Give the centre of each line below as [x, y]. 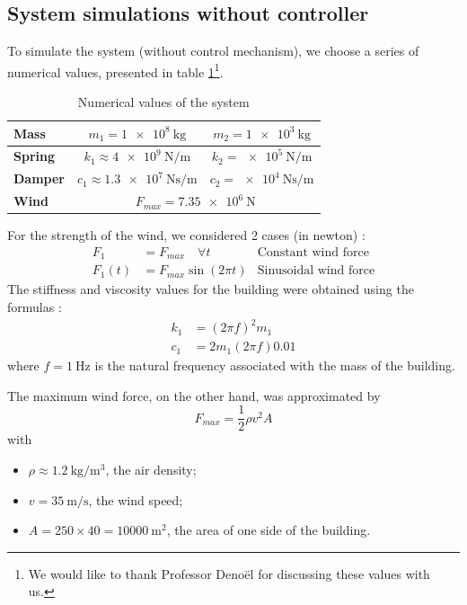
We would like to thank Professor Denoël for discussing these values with [229, 573]
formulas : [35, 306]
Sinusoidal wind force [316, 271]
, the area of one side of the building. [269, 530]
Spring [34, 156]
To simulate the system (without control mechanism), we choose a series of [213, 51]
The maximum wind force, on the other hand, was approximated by [194, 395]
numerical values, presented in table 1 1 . [115, 70]
